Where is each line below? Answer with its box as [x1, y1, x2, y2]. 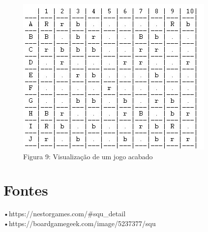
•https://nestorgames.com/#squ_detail [3, 208, 126, 219]
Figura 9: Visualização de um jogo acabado [23, 151, 153, 161]
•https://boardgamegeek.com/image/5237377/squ [3, 218, 156, 228]
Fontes [3, 180, 48, 200]
